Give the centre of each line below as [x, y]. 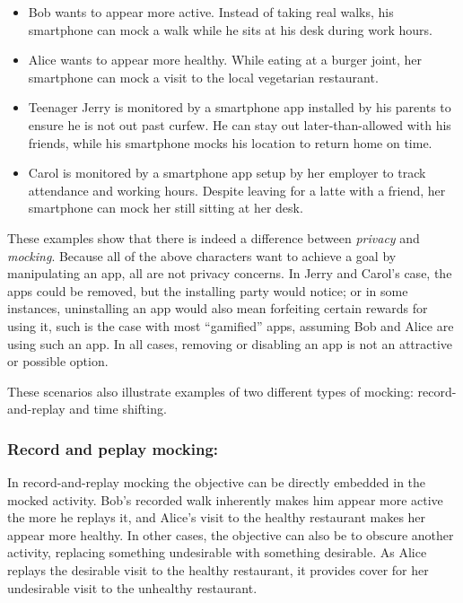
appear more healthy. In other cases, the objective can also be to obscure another [231, 534]
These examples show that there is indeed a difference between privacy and [214, 237]
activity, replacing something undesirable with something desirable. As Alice [217, 552]
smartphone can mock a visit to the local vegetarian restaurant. [203, 77]
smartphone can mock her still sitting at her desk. [166, 208]
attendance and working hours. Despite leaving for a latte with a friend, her [237, 190]
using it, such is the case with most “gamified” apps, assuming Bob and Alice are [231, 325]
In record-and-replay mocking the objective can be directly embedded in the [217, 482]
